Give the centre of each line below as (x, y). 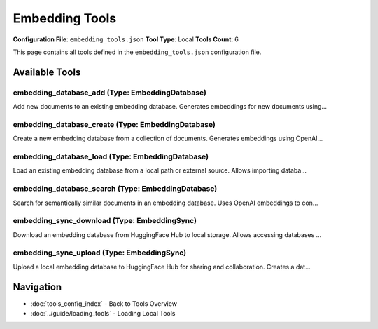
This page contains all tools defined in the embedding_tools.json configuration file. (137, 52)
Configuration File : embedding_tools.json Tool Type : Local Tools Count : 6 (126, 39)
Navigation (37, 287)
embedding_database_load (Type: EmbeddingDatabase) (111, 156)
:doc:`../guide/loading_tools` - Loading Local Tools (103, 314)
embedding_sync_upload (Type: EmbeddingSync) (100, 253)
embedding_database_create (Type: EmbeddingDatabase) (114, 124)
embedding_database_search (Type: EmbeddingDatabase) (115, 189)
